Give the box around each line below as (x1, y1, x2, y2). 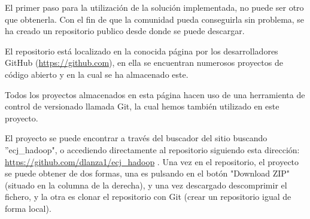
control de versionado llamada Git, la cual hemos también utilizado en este (5, 100, 279, 112)
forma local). (5, 202, 51, 214)
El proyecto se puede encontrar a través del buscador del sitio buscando (5, 132, 268, 144)
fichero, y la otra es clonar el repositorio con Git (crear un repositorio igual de (5, 190, 291, 203)
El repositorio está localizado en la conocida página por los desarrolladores (5, 44, 278, 57)
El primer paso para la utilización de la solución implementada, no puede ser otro (5, 1, 304, 13)
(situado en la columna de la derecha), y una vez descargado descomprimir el (5, 178, 287, 191)
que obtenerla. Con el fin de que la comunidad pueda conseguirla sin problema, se (5, 13, 305, 25)
